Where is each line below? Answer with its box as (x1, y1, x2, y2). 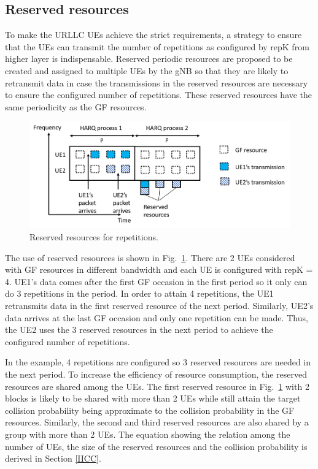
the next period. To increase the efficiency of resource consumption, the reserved (5, 367, 308, 380)
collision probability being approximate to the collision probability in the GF (5, 403, 295, 416)
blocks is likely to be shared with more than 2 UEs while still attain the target (5, 392, 301, 405)
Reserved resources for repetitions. (29, 231, 158, 243)
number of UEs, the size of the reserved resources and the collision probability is (5, 440, 308, 452)
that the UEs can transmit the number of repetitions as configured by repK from (5, 40, 309, 53)
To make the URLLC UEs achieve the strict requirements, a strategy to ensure (5, 28, 302, 41)
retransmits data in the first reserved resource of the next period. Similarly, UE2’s (5, 299, 314, 311)
